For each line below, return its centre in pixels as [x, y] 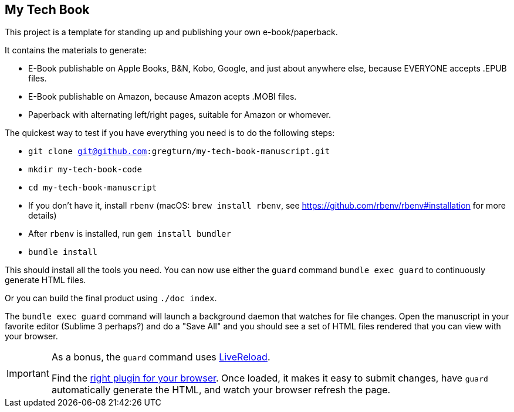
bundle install [63, 252]
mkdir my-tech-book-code [85, 170]
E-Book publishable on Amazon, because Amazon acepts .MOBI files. [163, 97]
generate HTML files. [45, 280]
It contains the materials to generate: [76, 50]
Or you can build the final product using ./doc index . [111, 298]
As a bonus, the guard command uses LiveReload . [161, 357]
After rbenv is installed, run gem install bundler [130, 234]
